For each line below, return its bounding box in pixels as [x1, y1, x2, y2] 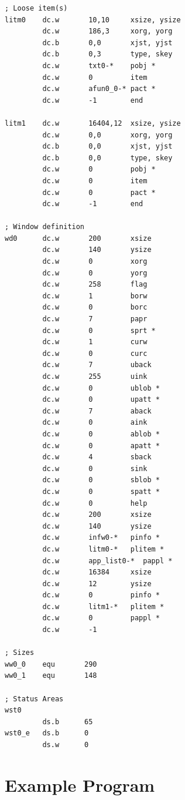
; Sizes [5, 648, 35, 657]
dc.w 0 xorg [42, 257, 148, 266]
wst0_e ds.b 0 [5, 729, 89, 738]
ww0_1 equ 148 [5, 671, 97, 680]
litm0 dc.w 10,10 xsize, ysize [5, 15, 181, 24]
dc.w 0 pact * [42, 188, 156, 197]
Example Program [5, 772, 155, 796]
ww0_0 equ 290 [5, 660, 97, 668]
